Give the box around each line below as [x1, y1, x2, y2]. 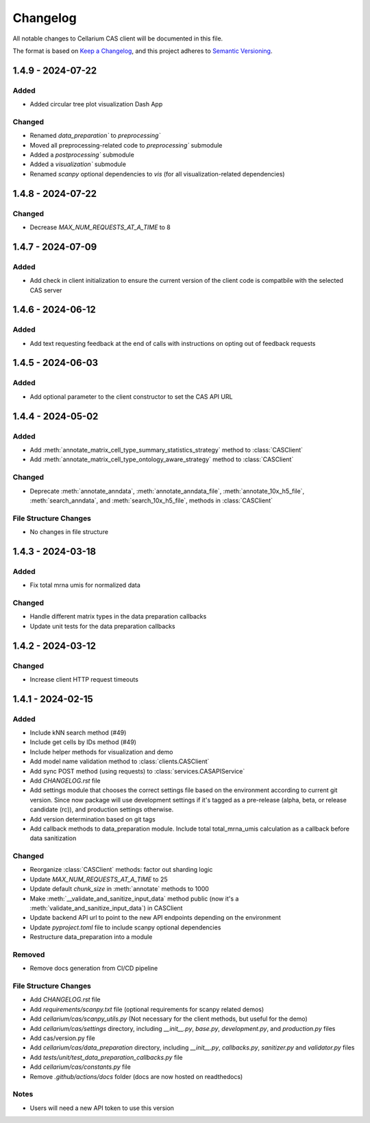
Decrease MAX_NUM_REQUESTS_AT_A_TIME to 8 [29, 223, 171, 231]
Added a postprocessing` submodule [29, 151, 135, 159]
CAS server [29, 286, 62, 294]
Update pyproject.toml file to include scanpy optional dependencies [29, 923, 221, 931]
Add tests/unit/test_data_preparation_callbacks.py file [29, 1053, 183, 1061]
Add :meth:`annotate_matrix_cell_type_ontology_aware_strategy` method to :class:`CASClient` [29, 455, 294, 463]
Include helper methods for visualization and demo [29, 748, 173, 756]
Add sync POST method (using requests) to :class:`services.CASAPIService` [29, 767, 245, 775]
